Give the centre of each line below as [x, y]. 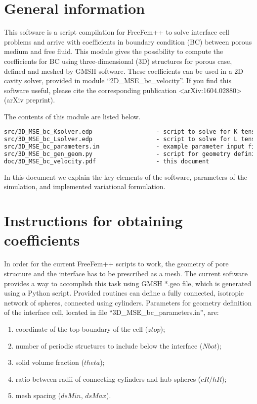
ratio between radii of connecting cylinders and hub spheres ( [108, 379]
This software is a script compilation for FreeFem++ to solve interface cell [117, 32]
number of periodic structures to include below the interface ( [109, 345]
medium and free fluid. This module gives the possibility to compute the [114, 51]
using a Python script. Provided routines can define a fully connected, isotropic [124, 293]
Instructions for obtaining [93, 221]
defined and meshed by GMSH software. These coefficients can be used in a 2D [124, 71]
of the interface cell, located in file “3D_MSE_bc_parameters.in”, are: [111, 312]
